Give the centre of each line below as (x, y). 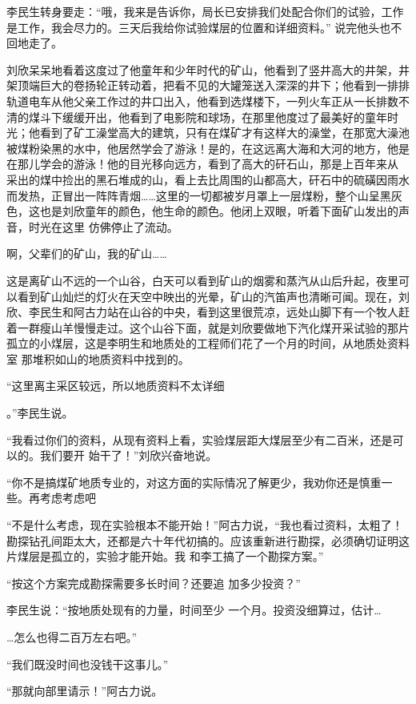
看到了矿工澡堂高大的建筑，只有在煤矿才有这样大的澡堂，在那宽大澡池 (224, 133)
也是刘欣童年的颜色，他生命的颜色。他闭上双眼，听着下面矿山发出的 (219, 211)
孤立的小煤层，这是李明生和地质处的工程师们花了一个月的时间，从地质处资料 (208, 343)
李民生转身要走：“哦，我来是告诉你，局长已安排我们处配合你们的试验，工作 (205, 11)
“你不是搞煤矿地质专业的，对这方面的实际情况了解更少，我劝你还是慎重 (194, 482)
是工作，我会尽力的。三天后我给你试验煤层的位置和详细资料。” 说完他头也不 (204, 27)
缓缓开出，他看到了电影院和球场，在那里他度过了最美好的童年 (224, 117)
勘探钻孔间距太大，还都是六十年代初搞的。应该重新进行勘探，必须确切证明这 (208, 540)
